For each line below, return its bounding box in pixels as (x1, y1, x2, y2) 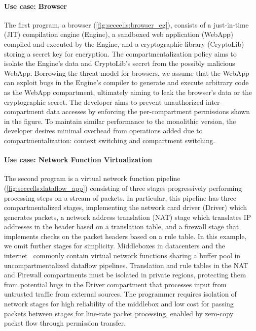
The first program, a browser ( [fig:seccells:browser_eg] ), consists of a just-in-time (4, 19, 249, 30)
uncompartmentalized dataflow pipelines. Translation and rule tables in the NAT (4, 260, 249, 270)
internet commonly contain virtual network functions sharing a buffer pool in (4, 250, 241, 261)
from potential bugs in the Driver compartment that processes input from (4, 279, 227, 289)
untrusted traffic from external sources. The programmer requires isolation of (4, 289, 237, 299)
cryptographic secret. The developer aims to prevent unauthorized (4, 96, 204, 107)
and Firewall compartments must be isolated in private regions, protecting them (4, 270, 246, 280)
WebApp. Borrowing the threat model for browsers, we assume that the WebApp (4, 67, 249, 78)
